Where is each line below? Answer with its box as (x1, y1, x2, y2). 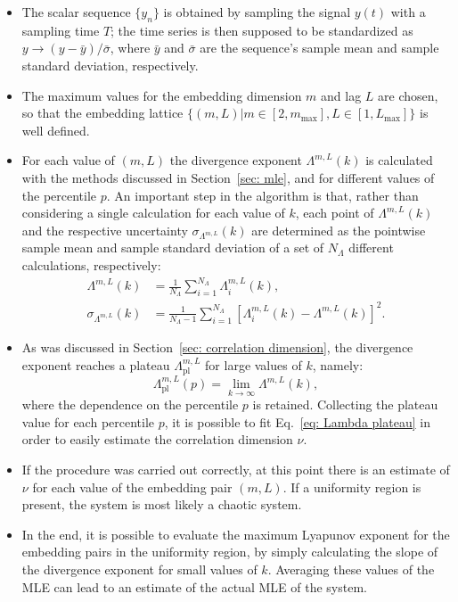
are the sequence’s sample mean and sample (200, 38, 439, 57)
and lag (321, 86, 362, 104)
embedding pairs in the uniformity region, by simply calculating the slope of (21, 542, 438, 561)
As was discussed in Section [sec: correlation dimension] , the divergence (21, 338, 413, 357)
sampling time (21, 21, 100, 39)
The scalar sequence (21, 3, 131, 21)
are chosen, (378, 86, 438, 104)
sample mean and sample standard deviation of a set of (21, 238, 324, 257)
